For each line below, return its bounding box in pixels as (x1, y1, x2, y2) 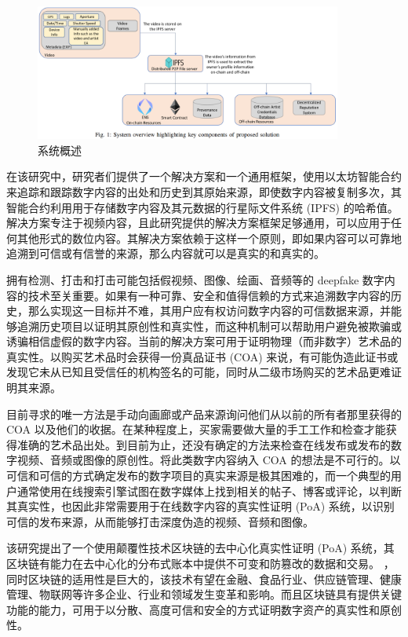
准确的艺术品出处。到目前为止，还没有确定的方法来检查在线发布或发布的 (16, 436, 391, 452)
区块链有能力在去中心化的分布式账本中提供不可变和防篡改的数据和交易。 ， (6, 555, 395, 572)
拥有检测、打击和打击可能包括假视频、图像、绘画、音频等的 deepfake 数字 (6, 271, 384, 287)
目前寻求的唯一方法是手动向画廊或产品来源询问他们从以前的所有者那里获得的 (6, 405, 402, 422)
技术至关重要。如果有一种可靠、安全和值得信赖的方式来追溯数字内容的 (27, 287, 391, 303)
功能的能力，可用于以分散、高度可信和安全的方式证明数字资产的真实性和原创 (6, 601, 402, 617)
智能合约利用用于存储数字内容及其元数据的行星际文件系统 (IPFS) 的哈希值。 (6, 199, 399, 215)
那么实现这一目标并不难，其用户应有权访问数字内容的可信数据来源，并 (27, 302, 391, 319)
